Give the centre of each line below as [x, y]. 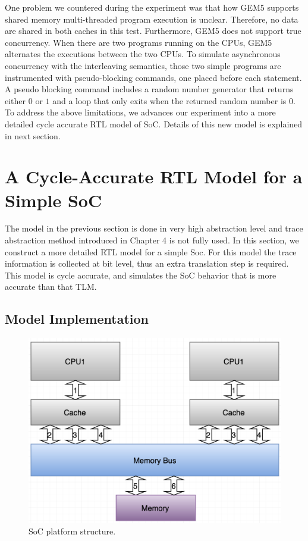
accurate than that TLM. [51, 287]
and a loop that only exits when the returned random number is [169, 100]
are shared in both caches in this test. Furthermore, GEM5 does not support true [153, 31]
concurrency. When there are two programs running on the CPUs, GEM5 [139, 42]
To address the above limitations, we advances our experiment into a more [140, 112]
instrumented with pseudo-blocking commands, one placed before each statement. [153, 77]
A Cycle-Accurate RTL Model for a [154, 176]
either [15, 100]
